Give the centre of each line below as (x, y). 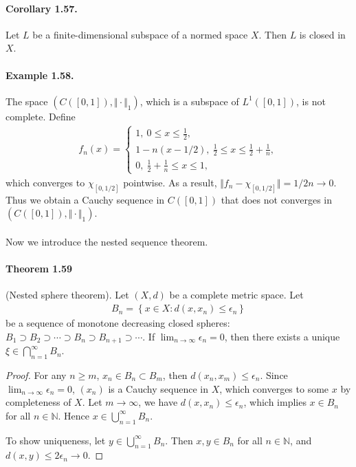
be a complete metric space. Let (236, 295)
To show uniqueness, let (56, 440)
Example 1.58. (40, 75)
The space (27, 101)
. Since (274, 374)
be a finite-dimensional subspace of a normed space (140, 34)
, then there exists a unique (282, 336)
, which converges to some (274, 388)
